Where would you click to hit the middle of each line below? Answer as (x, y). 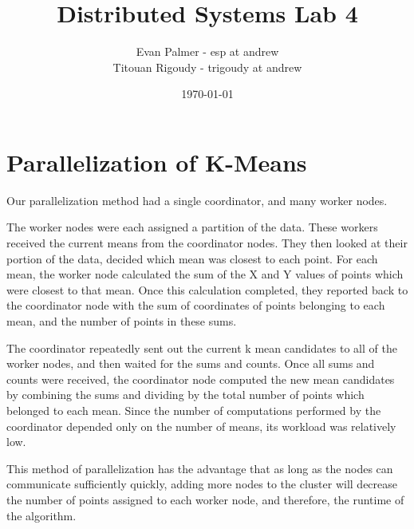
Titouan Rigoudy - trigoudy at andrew (207, 67)
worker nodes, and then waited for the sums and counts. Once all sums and (191, 363)
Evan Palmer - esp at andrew (207, 51)
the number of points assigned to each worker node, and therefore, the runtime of (205, 499)
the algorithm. (41, 515)
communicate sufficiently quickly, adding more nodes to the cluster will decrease (202, 484)
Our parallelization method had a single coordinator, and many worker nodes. (197, 200)
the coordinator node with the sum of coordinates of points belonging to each (196, 305)
